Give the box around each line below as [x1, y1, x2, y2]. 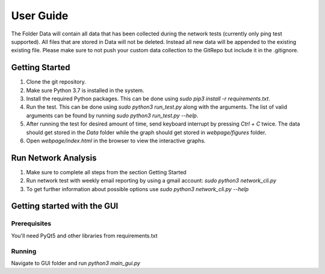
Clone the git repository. [26, 78, 87, 85]
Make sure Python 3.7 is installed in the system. [26, 87, 144, 94]
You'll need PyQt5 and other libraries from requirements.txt [11, 232, 158, 239]
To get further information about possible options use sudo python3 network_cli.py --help [26, 185, 249, 192]
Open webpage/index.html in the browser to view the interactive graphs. [26, 137, 206, 144]
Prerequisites [11, 219, 51, 228]
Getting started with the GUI [11, 201, 119, 212]
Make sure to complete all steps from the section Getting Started [26, 168, 187, 175]
